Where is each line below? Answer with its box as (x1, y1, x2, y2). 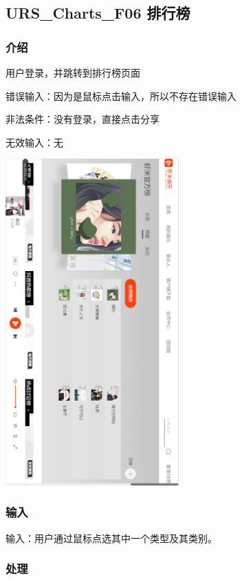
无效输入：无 (5, 134, 63, 149)
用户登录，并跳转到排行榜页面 (5, 66, 140, 79)
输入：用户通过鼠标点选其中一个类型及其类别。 (5, 530, 217, 545)
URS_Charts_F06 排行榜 (5, 2, 190, 23)
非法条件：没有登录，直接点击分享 (5, 112, 159, 126)
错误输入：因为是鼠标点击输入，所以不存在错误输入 (5, 88, 236, 103)
